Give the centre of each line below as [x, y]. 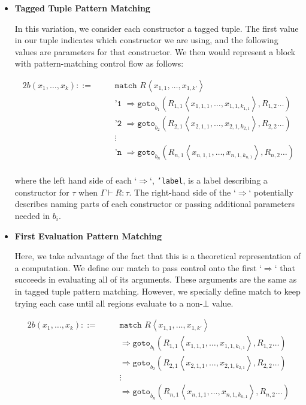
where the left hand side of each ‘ [76, 180]
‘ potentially [271, 192]
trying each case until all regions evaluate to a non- [109, 303]
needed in [32, 215]
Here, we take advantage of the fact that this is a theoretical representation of [157, 256]
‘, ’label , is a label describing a [209, 180]
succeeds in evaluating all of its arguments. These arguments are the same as [156, 279]
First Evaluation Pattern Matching [88, 235]
